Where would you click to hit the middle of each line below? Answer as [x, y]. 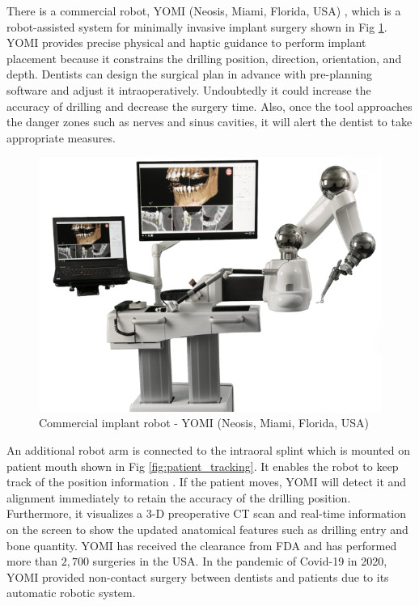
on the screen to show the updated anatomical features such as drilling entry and [207, 529]
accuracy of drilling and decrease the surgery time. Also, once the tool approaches [209, 106]
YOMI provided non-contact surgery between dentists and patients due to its [198, 576]
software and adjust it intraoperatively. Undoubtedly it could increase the [189, 89]
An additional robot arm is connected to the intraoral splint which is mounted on [208, 450]
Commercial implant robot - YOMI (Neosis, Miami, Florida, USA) [204, 423]
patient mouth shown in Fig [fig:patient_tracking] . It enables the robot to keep [203, 466]
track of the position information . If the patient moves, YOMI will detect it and [207, 482]
